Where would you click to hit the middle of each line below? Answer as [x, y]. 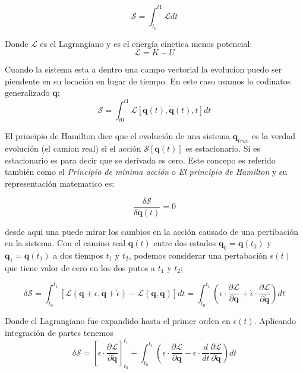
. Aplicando [275, 321]
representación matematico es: [60, 183]
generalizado [27, 92]
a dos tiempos [78, 255]
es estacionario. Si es [223, 148]
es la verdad [274, 136]
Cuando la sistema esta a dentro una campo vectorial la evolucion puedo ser [143, 69]
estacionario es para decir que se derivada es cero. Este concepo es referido [140, 160]
